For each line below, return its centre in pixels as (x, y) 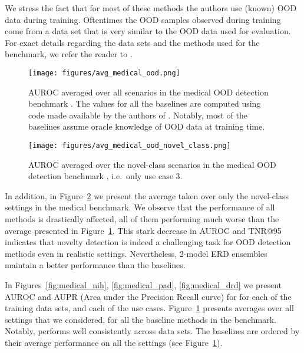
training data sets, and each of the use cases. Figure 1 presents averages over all (149, 308)
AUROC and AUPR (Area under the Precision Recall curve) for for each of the (148, 296)
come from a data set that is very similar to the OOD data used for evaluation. (148, 31)
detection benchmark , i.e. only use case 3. (105, 176)
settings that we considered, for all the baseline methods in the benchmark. (141, 319)
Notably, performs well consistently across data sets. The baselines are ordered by (152, 331)
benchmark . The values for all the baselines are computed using (145, 103)
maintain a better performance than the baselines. (95, 265)
